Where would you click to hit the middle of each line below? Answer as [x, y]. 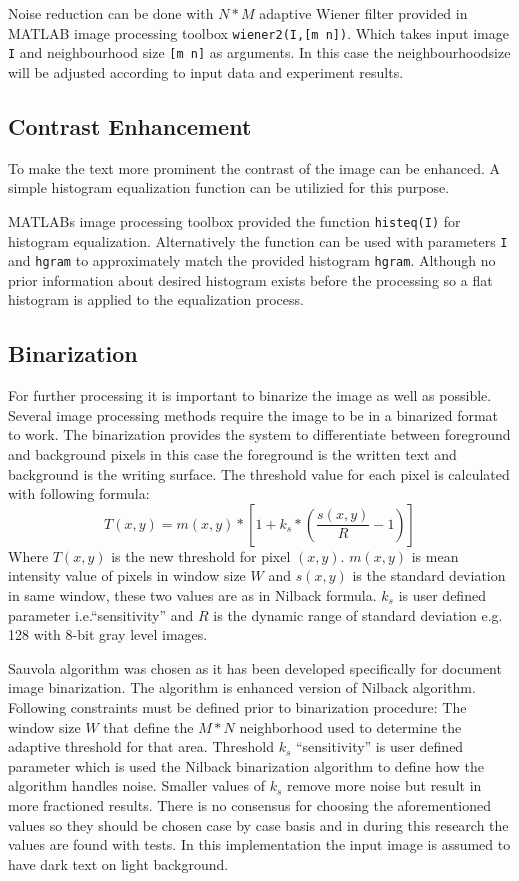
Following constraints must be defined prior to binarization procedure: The [237, 706]
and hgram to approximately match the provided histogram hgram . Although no [252, 260]
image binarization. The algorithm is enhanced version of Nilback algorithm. [242, 687]
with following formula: [79, 493]
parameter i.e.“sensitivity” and [101, 614]
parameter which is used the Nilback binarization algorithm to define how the [246, 765]
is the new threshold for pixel [201, 555]
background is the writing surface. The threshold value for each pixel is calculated [259, 473]
